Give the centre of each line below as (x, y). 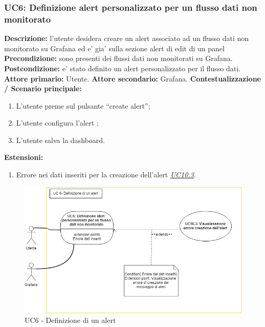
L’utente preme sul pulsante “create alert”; (83, 105)
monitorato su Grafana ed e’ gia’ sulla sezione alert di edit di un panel (114, 48)
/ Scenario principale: (43, 88)
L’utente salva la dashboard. (60, 140)
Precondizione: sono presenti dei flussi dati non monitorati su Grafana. (118, 58)
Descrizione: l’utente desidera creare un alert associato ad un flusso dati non (127, 38)
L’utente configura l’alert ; (57, 123)
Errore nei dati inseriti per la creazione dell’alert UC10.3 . (106, 175)
